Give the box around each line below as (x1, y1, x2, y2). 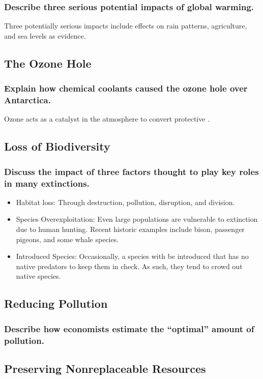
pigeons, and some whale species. (16, 234, 119, 244)
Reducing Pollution (4, 296, 108, 311)
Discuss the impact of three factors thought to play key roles (4, 165, 259, 178)
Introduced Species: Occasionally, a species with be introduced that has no (16, 251, 249, 261)
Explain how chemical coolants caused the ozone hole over (4, 82, 248, 95)
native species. (16, 271, 61, 281)
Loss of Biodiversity (4, 138, 110, 154)
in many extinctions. (4, 177, 90, 189)
